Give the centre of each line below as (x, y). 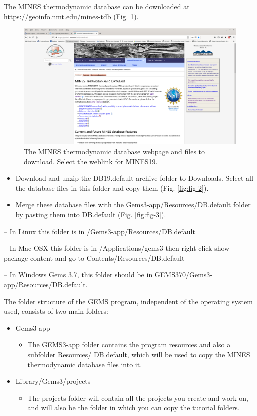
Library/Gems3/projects (53, 381)
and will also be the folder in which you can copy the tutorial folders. (133, 408)
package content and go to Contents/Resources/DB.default (94, 258)
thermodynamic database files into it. (85, 364)
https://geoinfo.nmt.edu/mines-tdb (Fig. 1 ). (71, 16)
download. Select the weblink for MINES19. (91, 161)
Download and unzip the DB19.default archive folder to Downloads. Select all (134, 178)
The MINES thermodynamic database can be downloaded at (97, 6)
